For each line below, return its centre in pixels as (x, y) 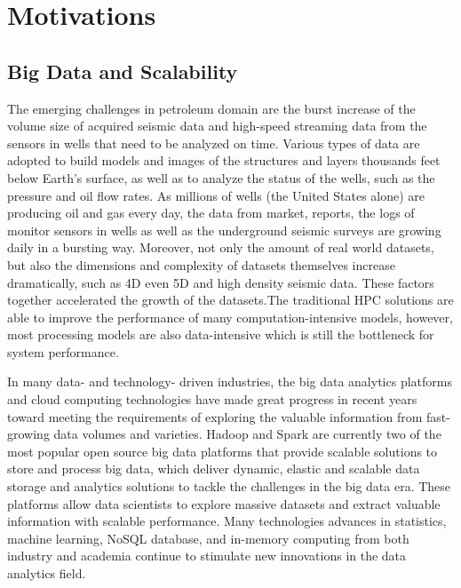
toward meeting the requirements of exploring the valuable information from (215, 416)
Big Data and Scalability (123, 71)
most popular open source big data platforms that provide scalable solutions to (223, 451)
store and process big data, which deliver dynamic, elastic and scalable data (214, 469)
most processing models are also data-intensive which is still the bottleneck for (221, 334)
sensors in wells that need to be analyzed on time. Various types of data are (214, 143)
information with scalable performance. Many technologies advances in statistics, (227, 521)
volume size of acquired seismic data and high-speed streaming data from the (217, 126)
